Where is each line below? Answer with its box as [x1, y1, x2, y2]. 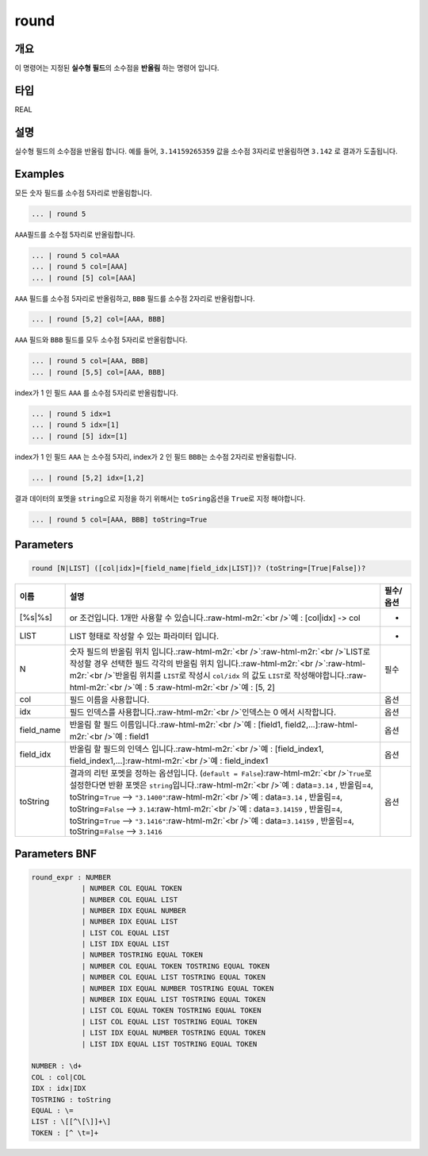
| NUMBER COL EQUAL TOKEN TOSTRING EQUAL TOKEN [81, 961, 270, 970]
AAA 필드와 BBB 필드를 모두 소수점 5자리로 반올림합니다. [14, 335, 188, 345]
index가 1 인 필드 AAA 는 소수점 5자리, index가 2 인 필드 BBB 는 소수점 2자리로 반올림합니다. [14, 452, 297, 461]
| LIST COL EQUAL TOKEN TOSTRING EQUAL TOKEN [81, 1006, 262, 1015]
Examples [14, 167, 65, 180]
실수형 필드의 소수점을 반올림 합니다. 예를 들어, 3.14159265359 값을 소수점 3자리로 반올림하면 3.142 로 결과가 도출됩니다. [14, 146, 398, 156]
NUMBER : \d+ [31, 1062, 82, 1071]
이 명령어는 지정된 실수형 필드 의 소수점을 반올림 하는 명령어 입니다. [14, 64, 220, 73]
